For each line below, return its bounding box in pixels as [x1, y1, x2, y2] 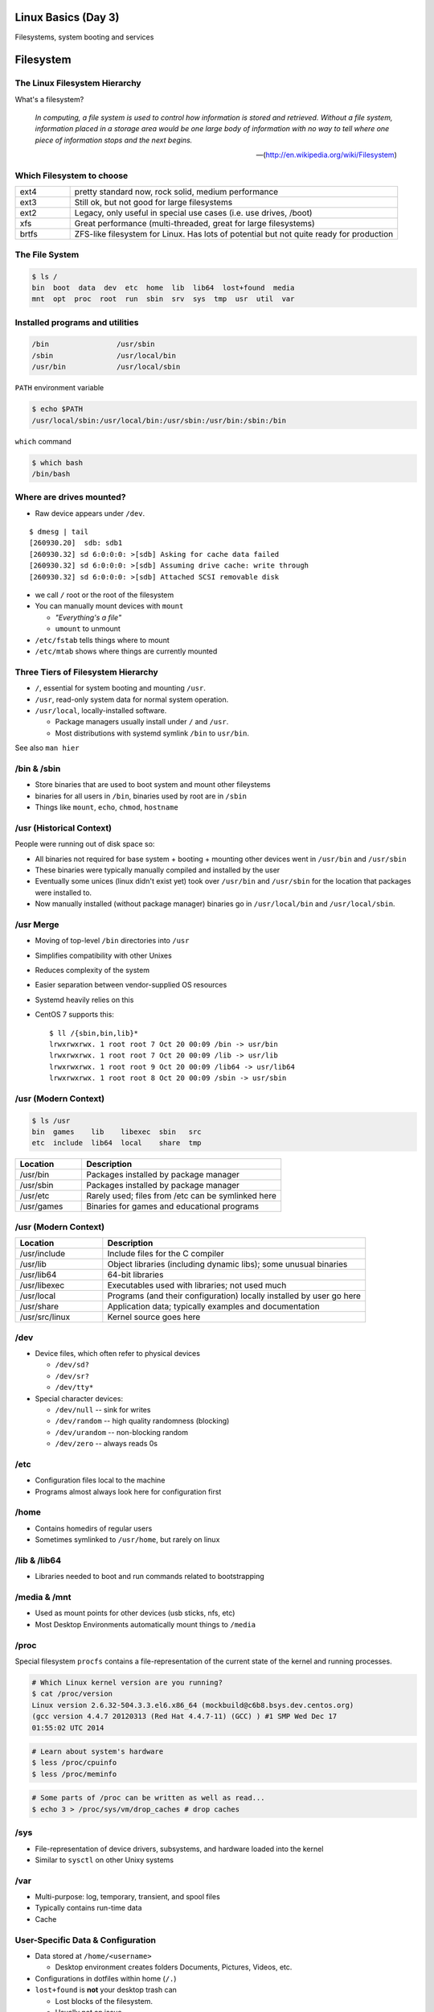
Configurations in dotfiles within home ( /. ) [35, 1973, 177, 1983]
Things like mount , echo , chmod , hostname [35, 802, 178, 812]
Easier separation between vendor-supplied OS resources [35, 980, 227, 990]
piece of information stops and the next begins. [35, 135, 193, 145]
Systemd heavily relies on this [35, 995, 134, 1004]
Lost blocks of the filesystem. [55, 1996, 153, 2006]
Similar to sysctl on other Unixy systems [35, 1855, 174, 1865]
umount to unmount [55, 624, 121, 633]
